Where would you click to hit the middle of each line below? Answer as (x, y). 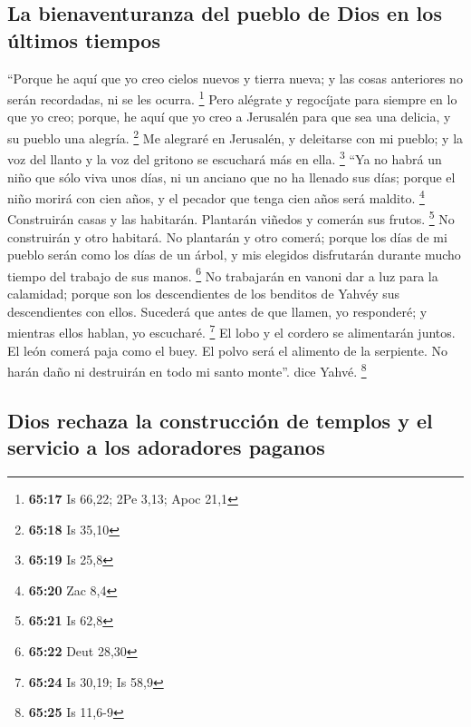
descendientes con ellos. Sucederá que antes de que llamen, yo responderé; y (217, 311)
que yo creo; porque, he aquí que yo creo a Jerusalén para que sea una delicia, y (229, 117)
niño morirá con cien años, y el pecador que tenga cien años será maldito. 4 (216, 196)
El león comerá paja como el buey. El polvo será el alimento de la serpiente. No (227, 350)
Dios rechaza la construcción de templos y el (220, 420)
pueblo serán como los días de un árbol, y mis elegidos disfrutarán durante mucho (234, 255)
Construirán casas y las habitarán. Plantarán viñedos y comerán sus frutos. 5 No (231, 218)
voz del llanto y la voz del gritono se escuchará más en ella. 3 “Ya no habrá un (225, 157)
